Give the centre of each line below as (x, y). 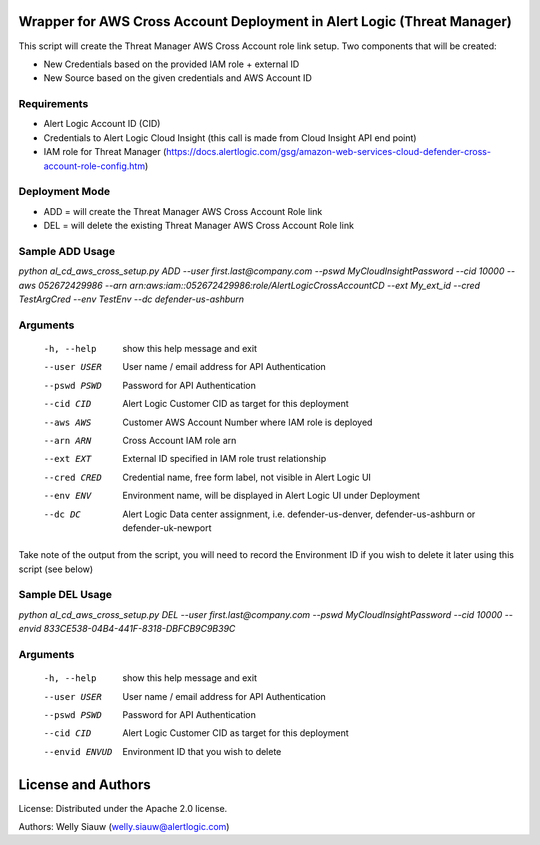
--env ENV (67, 496)
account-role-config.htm (94, 166)
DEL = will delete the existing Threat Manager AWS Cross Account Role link (199, 226)
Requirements (53, 104)
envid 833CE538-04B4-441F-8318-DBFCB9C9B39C (127, 629)
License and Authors (84, 784)
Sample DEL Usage (65, 595)
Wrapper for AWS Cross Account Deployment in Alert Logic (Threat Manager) (265, 21)
